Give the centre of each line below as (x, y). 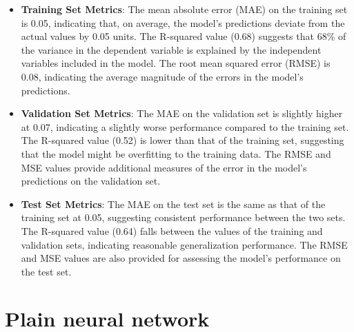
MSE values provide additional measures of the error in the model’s (164, 167)
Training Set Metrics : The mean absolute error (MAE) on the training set (184, 9)
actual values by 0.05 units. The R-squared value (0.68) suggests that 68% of (184, 36)
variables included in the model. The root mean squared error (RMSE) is (176, 63)
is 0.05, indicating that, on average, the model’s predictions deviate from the (183, 22)
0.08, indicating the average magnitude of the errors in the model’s (162, 76)
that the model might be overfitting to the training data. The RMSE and (176, 153)
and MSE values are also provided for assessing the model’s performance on (181, 258)
